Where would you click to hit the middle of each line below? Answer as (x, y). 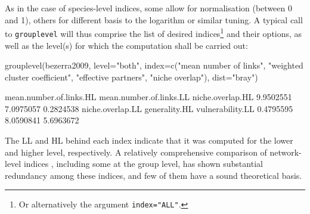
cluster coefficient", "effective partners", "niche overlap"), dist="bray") (131, 77)
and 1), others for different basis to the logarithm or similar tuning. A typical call (154, 19)
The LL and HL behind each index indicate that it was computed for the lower (149, 140)
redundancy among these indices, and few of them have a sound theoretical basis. (154, 175)
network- (286, 152)
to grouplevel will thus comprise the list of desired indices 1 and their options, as (154, 32)
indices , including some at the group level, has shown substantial (143, 164)
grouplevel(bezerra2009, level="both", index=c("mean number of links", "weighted (154, 65)
